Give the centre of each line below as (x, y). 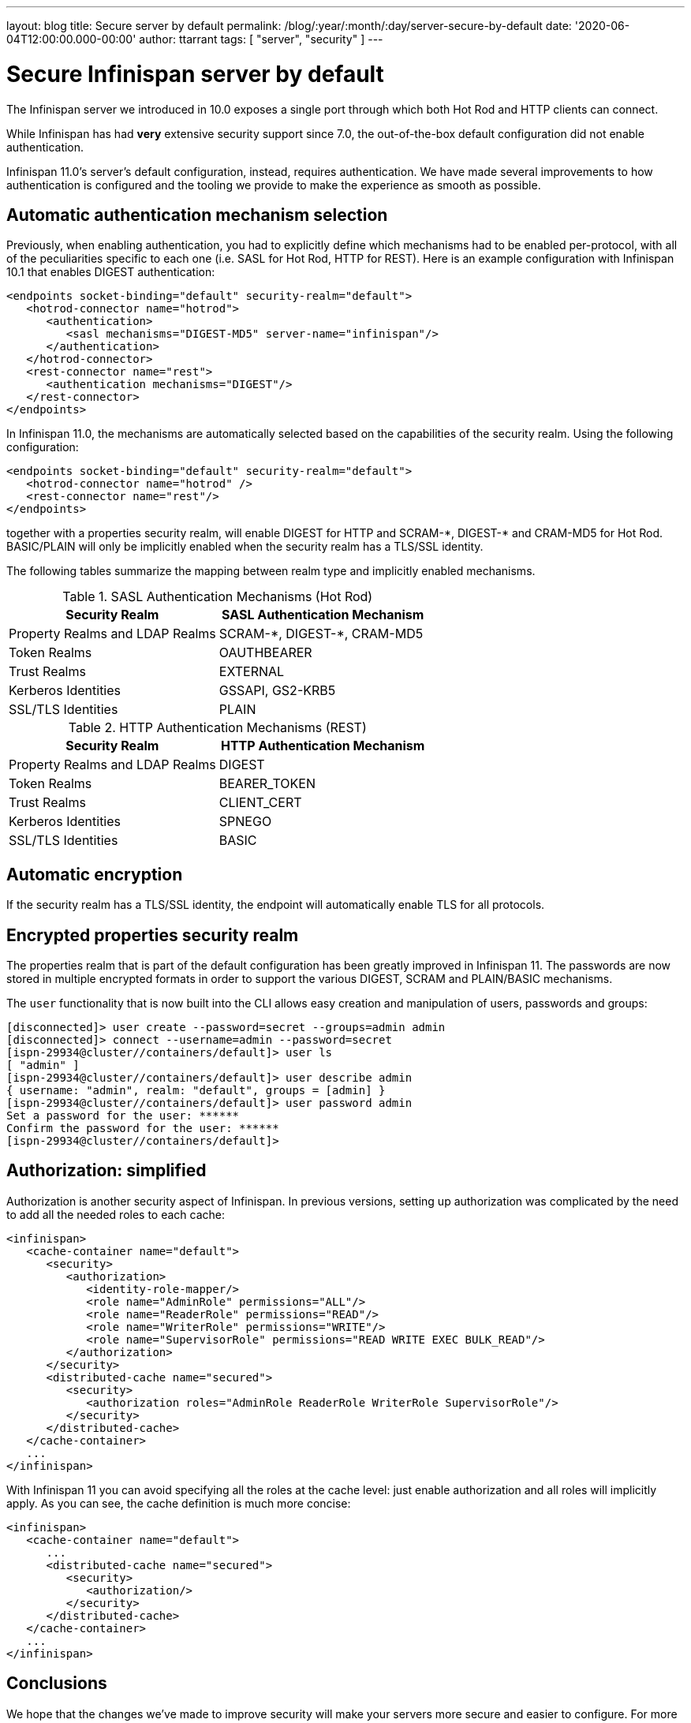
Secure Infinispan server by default (195, 74)
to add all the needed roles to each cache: (116, 1214)
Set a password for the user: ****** (123, 1116)
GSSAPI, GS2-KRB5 (277, 691)
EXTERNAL (252, 672)
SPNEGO (245, 822)
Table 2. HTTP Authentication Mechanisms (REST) (217, 728)
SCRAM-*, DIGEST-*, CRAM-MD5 (321, 634)
